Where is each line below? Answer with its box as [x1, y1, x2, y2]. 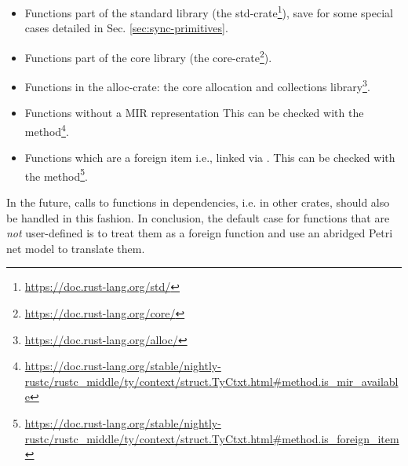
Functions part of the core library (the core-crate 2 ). [24, 46, 272, 65]
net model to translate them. [6, 240, 145, 256]
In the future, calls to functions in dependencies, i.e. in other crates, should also [6, 194, 390, 211]
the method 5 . [24, 165, 88, 184]
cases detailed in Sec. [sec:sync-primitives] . [24, 20, 228, 36]
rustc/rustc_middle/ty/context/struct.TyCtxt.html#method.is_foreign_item [24, 430, 399, 446]
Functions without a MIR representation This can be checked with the [24, 105, 364, 121]
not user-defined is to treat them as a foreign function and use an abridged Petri [6, 225, 393, 241]
